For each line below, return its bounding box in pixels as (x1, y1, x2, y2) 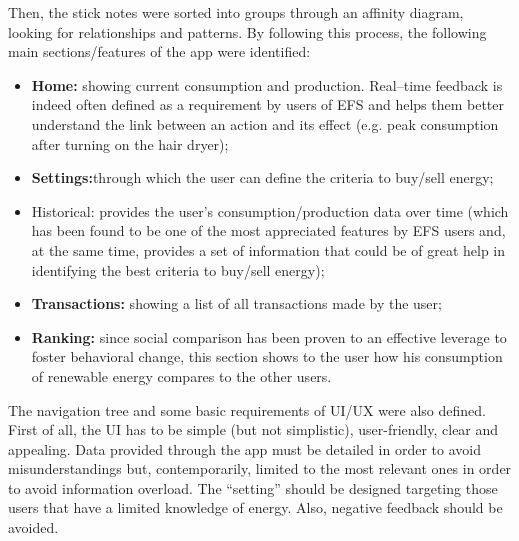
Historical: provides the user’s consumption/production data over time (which (31, 200, 509, 221)
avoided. (8, 517, 59, 538)
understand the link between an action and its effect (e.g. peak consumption (31, 113, 499, 134)
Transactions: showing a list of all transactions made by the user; (31, 293, 442, 314)
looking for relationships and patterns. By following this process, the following (8, 21, 487, 42)
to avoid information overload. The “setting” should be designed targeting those (8, 477, 498, 498)
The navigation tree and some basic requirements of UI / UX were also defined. (8, 399, 486, 420)
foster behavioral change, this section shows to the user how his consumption (31, 346, 503, 367)
